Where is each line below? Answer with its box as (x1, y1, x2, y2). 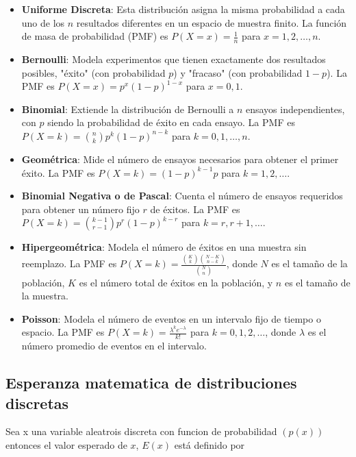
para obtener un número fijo (21, 201, 140, 216)
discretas (5, 392, 69, 413)
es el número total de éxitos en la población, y (79, 275, 273, 289)
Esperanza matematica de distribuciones (5, 372, 297, 393)
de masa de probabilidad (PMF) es (21, 29, 168, 43)
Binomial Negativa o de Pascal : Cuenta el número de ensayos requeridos (21, 188, 343, 203)
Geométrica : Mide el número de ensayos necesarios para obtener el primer (21, 151, 339, 166)
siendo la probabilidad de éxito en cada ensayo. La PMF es (47, 115, 295, 129)
